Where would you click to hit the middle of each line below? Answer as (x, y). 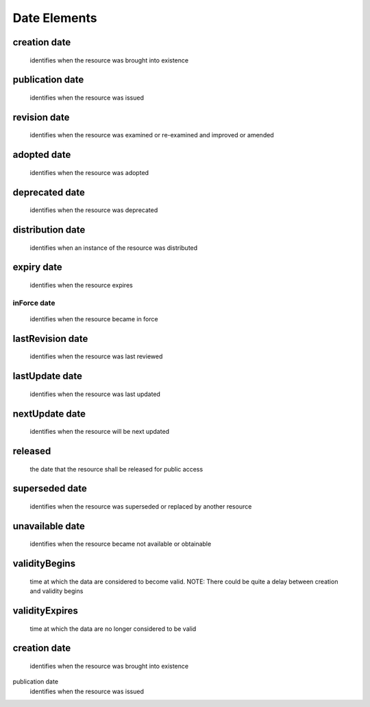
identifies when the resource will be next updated (100, 432)
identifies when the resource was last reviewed (96, 356)
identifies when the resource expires (81, 285)
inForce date (34, 303)
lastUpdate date (47, 376)
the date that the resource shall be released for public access (116, 469)
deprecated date (49, 192)
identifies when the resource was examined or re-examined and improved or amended (152, 135)
